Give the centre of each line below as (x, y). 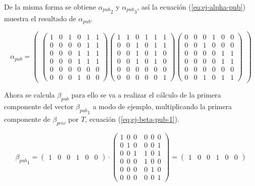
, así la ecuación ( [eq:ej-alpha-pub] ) (191, 7)
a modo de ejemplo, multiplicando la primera (162, 106)
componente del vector (39, 106)
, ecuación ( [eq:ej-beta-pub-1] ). (132, 119)
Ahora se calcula (29, 95)
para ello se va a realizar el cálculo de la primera (146, 95)
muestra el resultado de (40, 18)
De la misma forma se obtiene (50, 7)
